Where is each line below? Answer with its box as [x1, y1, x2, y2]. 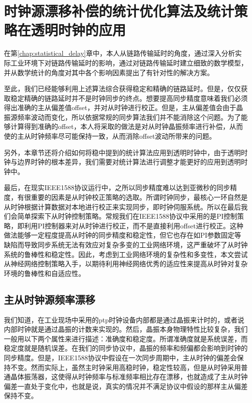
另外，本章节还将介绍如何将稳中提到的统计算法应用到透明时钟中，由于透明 [4, 147, 241, 157]
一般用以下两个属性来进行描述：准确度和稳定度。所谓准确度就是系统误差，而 [4, 333, 248, 343]
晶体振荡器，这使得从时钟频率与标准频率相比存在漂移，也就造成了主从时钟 [10, 371, 248, 382]
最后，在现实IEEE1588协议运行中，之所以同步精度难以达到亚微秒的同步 [4, 182, 230, 193]
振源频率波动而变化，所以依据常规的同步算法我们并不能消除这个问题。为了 [4, 112, 241, 122]
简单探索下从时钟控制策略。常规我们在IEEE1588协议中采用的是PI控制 [17, 211, 237, 221]
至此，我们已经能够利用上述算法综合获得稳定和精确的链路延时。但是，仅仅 [4, 83, 241, 94]
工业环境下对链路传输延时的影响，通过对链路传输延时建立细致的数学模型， [10, 57, 248, 67]
